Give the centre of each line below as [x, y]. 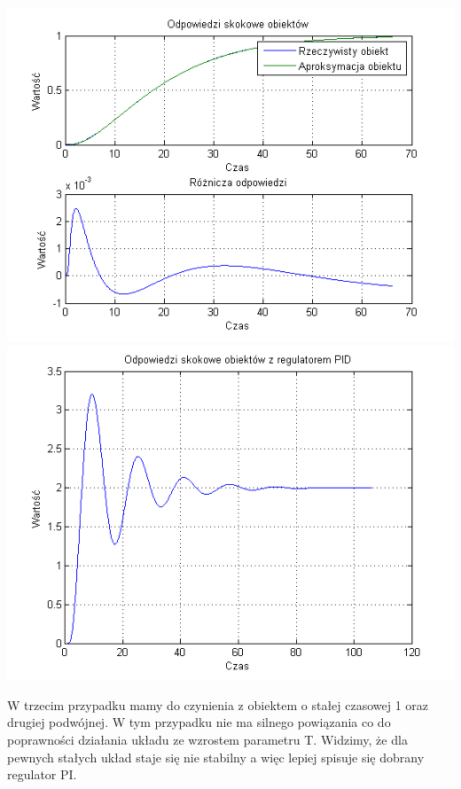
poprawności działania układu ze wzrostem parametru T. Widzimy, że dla [207, 739]
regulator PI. [42, 774]
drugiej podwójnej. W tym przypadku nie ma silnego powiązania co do [199, 722]
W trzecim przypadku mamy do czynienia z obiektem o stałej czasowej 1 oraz [218, 704]
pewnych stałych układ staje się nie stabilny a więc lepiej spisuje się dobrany [216, 757]
